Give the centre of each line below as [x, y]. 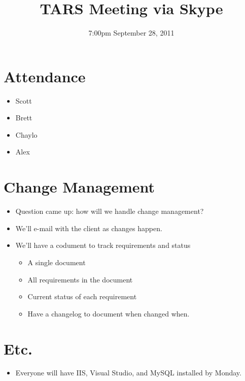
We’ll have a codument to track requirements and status [103, 245]
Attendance [45, 76]
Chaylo [26, 134]
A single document [57, 262]
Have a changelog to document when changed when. [109, 313]
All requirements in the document [80, 279]
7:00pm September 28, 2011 [131, 33]
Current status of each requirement [82, 296]
